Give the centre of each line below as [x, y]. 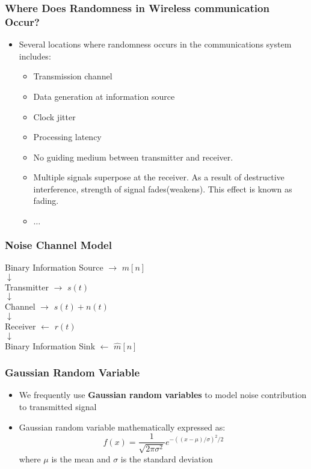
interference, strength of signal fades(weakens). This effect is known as [163, 189]
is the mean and [81, 458]
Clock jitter [54, 116]
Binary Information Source [54, 267]
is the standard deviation [167, 458]
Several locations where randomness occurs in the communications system [155, 44]
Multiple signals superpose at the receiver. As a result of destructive [159, 177]
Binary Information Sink [50, 345]
